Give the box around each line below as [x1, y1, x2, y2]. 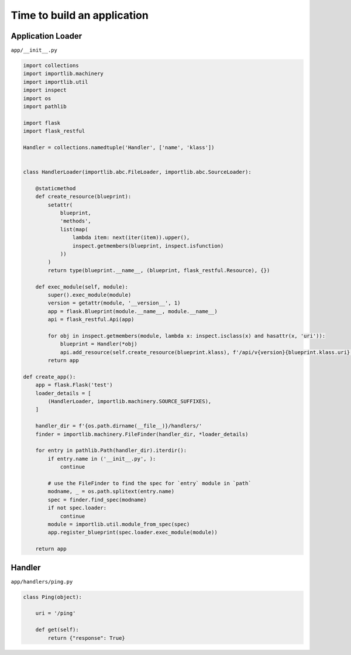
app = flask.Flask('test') [35, 382, 113, 389]
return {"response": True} [47, 635, 125, 641]
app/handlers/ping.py [11, 578, 73, 585]
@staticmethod [35, 185, 76, 191]
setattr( [47, 201, 73, 208]
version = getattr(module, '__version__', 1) [47, 300, 181, 307]
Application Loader [11, 31, 82, 41]
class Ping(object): [23, 594, 82, 600]
